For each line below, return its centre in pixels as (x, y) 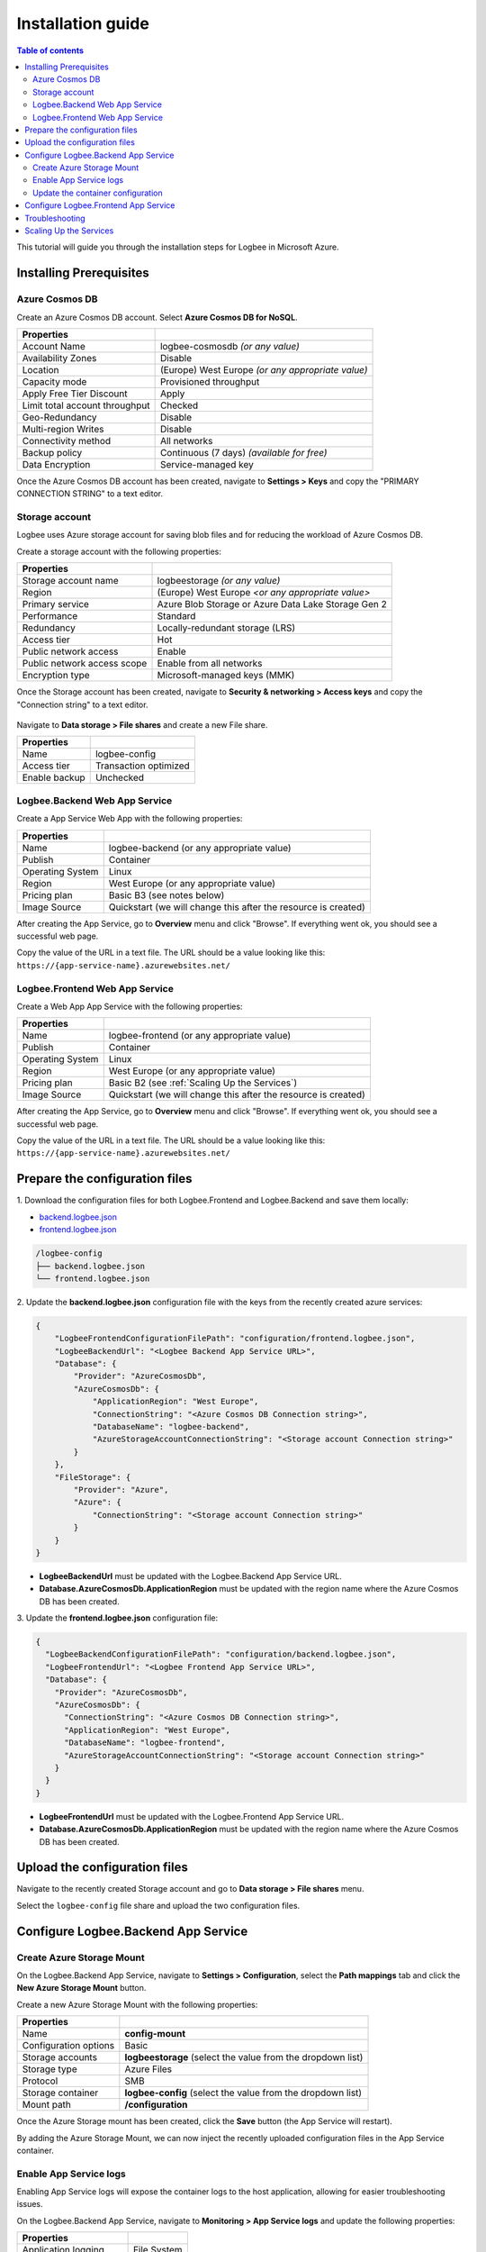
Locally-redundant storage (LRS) (226, 628)
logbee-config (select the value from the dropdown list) (243, 2093)
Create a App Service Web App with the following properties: (130, 819)
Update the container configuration (98, 193)
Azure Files (148, 2069)
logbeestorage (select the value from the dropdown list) (244, 2057)
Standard (176, 616)
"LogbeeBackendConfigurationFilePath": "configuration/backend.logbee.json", (221, 1654)
